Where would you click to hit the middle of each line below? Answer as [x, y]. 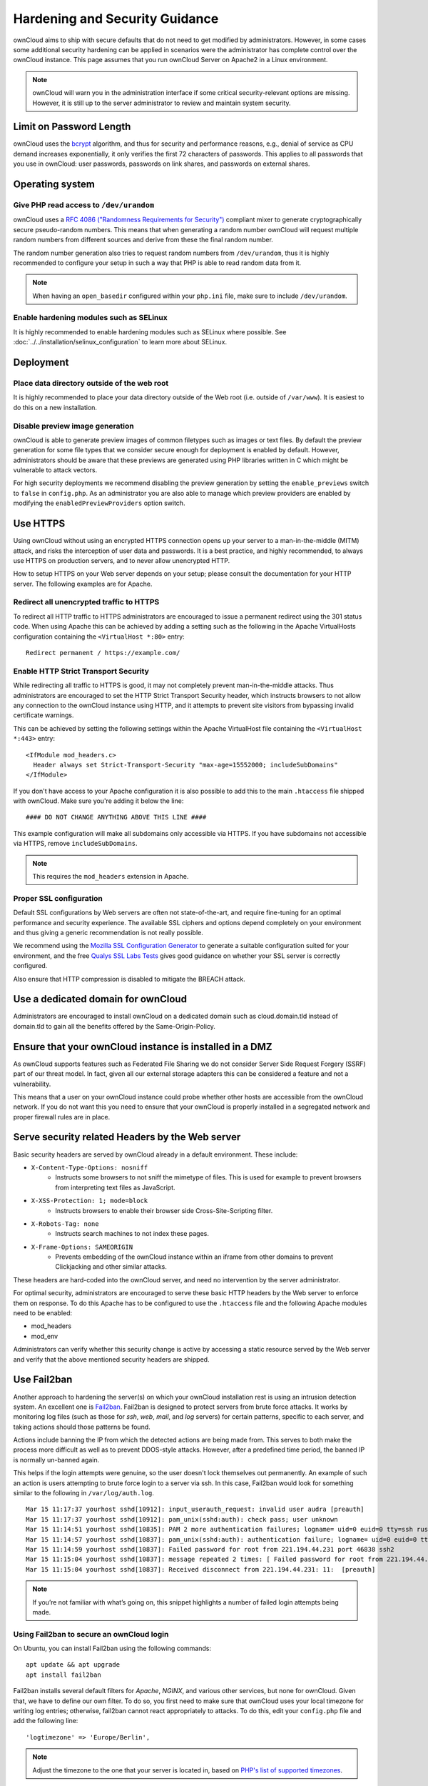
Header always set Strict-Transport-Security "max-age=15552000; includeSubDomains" [185, 765]
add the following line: [46, 1721]
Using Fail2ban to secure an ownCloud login [91, 1634]
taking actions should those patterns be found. [82, 1427]
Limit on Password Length [72, 127]
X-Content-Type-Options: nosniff [90, 1167]
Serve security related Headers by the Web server [127, 1137]
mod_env [45, 1336]
